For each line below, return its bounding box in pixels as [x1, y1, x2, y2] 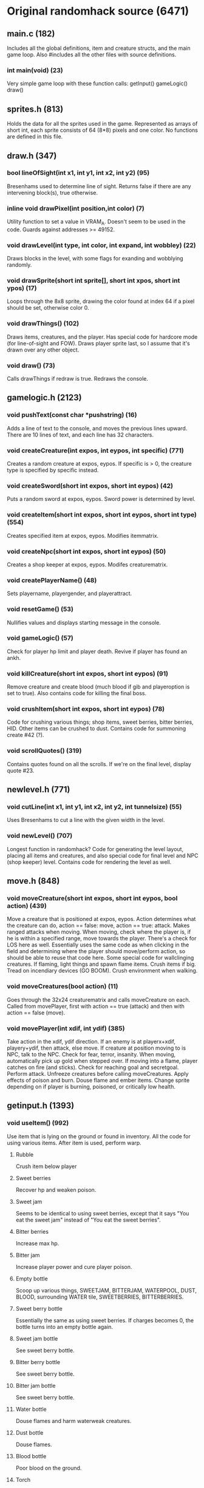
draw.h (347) [7, 151, 57, 161]
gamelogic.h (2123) [7, 393, 82, 403]
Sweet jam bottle [15, 1334, 58, 1342]
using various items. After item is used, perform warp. [7, 1139, 141, 1146]
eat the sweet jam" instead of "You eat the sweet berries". [15, 1216, 161, 1223]
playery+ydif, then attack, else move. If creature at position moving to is [7, 1044, 186, 1051]
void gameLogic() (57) [7, 634, 73, 642]
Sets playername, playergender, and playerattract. [7, 590, 132, 597]
